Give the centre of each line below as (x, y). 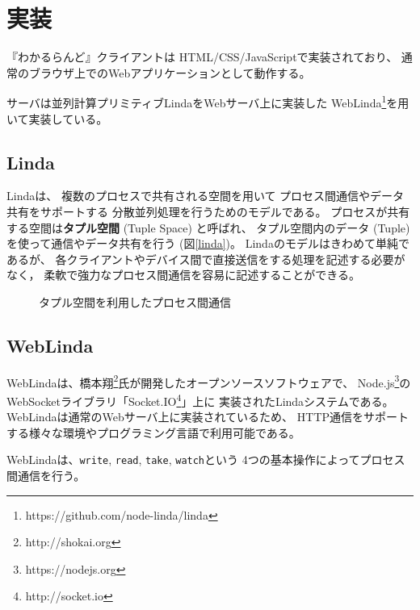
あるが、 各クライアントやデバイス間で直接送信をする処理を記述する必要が (206, 259)
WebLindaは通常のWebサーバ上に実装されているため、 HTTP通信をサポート (208, 417)
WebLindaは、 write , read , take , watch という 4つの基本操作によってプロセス (206, 460)
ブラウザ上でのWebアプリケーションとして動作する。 (170, 72)
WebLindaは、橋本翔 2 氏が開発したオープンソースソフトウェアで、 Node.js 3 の (209, 381)
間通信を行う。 (46, 476)
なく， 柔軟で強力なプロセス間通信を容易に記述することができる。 (183, 275)
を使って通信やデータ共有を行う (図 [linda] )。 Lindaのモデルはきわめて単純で (208, 243)
